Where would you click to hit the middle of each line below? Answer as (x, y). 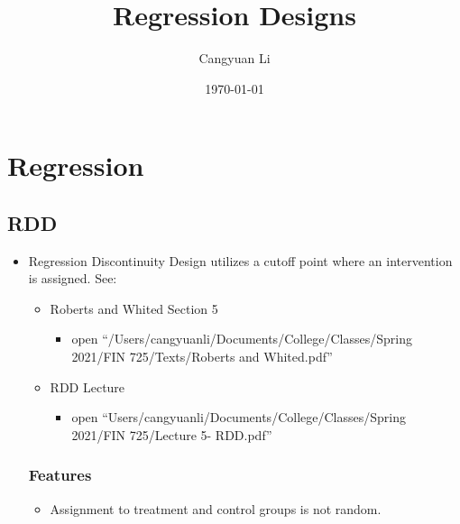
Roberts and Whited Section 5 (134, 308)
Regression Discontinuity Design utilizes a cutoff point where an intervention (240, 260)
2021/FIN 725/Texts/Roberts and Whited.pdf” (202, 357)
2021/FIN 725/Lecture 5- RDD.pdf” (172, 434)
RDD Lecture (87, 386)
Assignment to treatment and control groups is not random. (216, 508)
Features (60, 475)
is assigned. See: (73, 278)
